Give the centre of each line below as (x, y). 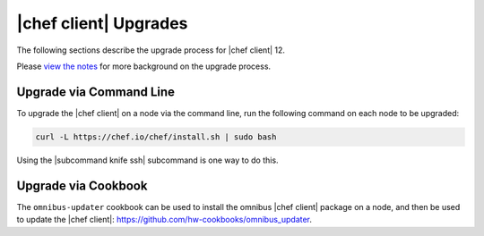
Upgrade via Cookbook (82, 185)
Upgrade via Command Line (95, 92)
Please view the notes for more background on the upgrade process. (144, 66)
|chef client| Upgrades (102, 23)
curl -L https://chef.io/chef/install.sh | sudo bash (156, 137)
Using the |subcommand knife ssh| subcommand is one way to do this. (147, 160)
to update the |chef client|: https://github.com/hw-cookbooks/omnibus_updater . (164, 220)
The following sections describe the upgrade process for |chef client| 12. (151, 50)
